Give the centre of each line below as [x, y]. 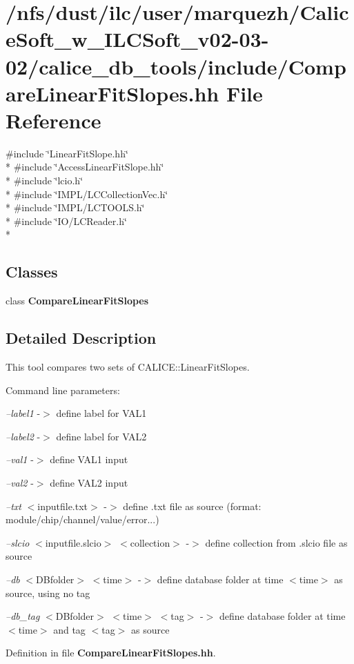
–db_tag [23, 616]
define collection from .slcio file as [276, 542]
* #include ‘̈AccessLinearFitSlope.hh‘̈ [85, 167]
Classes [32, 272]
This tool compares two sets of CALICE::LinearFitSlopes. [128, 367]
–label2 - [23, 436]
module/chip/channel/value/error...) [82, 519]
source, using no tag [48, 593]
